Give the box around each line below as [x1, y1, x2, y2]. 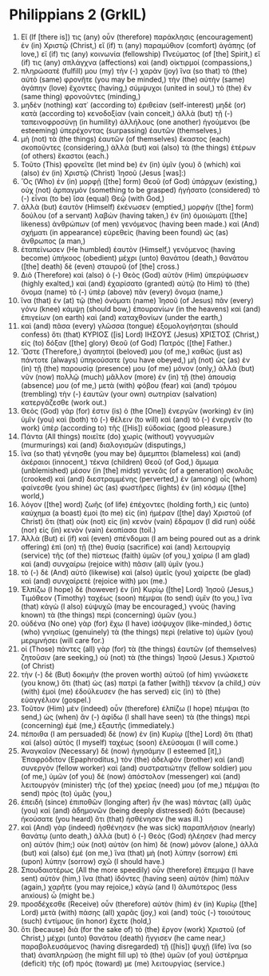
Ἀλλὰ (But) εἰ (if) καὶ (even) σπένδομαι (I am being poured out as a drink [20, 534, 260, 543]
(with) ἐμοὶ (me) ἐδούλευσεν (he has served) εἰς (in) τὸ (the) [20, 686, 221, 696]
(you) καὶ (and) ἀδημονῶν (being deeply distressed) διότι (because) [20, 806, 246, 815]
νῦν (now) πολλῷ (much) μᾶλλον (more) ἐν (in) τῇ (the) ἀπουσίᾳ [20, 372, 236, 382]
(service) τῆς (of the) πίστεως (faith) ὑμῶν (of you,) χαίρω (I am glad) [20, 550, 251, 560]
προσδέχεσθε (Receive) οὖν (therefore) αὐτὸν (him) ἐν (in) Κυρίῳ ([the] [20, 898, 258, 909]
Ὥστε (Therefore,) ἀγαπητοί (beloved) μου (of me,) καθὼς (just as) [20, 346, 243, 356]
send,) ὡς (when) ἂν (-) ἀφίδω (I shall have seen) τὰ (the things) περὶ [20, 712, 251, 722]
